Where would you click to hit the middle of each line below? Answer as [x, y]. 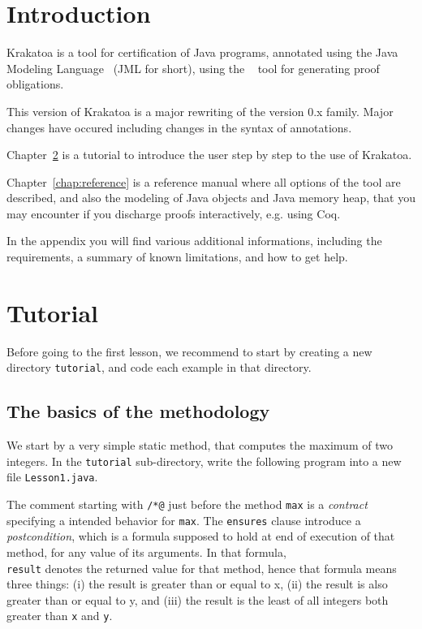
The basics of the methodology [138, 411]
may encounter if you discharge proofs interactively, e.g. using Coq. [174, 213]
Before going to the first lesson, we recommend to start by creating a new [189, 351]
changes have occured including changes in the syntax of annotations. [179, 127]
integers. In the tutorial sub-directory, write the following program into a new [204, 461]
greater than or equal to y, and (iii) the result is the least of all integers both [198, 599]
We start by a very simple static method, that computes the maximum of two [200, 445]
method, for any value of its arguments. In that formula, [146, 552]
